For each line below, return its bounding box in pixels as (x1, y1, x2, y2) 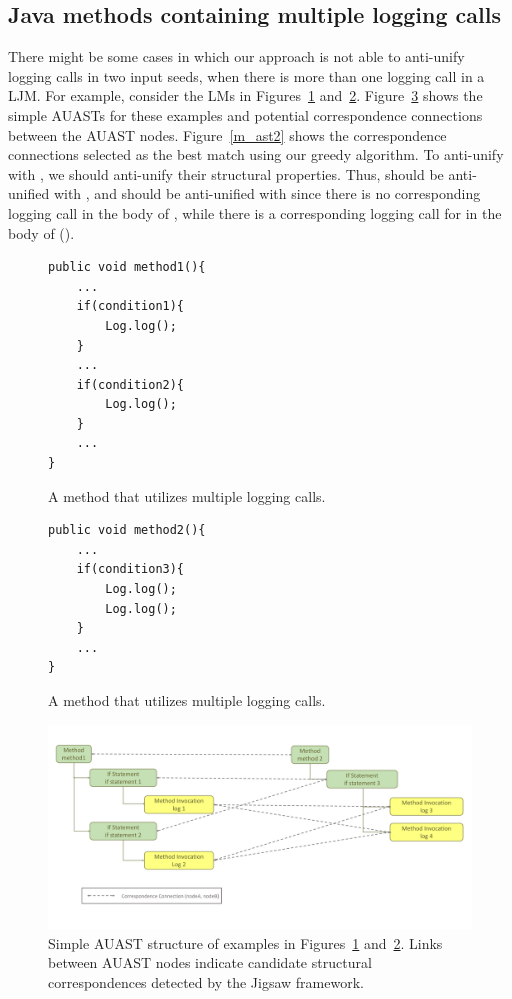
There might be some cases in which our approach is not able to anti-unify (8, 46, 465, 67)
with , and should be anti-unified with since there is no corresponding (53, 183, 481, 204)
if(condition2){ (76, 377, 185, 392)
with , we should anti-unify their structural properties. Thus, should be (8, 163, 444, 184)
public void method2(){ (48, 523, 206, 538)
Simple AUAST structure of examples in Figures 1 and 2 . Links (48, 932, 443, 953)
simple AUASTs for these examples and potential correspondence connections (8, 104, 483, 125)
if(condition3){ (76, 562, 185, 577)
